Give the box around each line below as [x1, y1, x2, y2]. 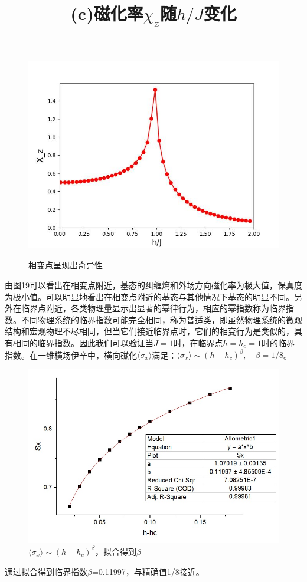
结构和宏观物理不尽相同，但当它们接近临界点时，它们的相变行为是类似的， [5, 325, 294, 337]
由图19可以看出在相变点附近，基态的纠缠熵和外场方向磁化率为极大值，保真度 [5, 278, 302, 291]
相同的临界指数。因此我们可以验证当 [12, 336, 153, 348]
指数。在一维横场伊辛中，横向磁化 [5, 348, 137, 361]
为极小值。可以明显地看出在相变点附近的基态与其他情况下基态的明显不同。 [5, 290, 294, 302]
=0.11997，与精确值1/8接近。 [92, 565, 204, 577]
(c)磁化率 [70, 1, 143, 25]
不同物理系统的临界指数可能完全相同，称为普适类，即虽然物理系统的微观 [21, 313, 302, 325]
